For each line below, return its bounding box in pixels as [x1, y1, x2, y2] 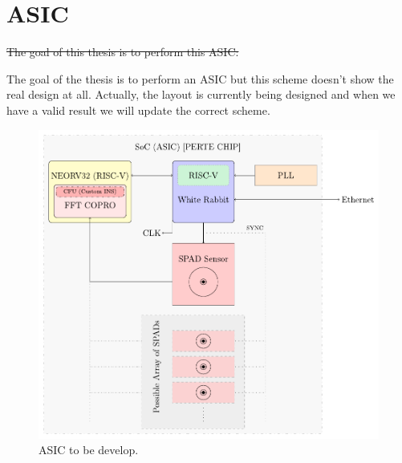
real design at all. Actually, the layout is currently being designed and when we [6, 86, 396, 103]
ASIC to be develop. [39, 441, 139, 458]
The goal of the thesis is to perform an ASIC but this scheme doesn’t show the [6, 70, 394, 87]
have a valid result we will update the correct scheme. [6, 101, 270, 118]
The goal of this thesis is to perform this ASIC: [6, 43, 239, 60]
